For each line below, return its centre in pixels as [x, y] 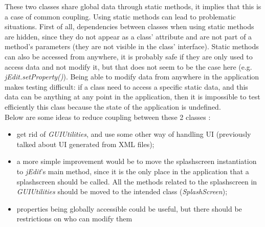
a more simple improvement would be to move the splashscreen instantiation [137, 161]
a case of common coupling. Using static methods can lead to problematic [120, 16]
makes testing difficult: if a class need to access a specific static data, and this [126, 86]
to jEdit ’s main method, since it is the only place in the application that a [133, 171]
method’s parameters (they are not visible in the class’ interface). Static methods [132, 46]
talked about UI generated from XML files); [85, 144]
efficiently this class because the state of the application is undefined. [113, 106]
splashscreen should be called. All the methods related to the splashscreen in [137, 181]
